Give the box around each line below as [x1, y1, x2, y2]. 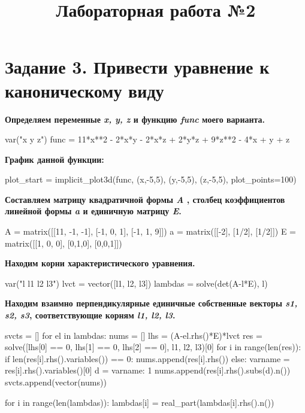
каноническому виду [5, 78, 164, 102]
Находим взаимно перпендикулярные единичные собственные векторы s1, [5, 297, 298, 309]
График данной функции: [5, 153, 104, 165]
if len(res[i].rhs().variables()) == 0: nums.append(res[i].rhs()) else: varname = [5, 352, 290, 365]
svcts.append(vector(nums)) [5, 376, 107, 388]
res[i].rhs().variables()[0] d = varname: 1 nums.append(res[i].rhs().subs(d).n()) [5, 364, 291, 376]
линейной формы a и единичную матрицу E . [5, 205, 182, 217]
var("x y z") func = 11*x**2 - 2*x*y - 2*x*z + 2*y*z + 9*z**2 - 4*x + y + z [5, 133, 290, 145]
